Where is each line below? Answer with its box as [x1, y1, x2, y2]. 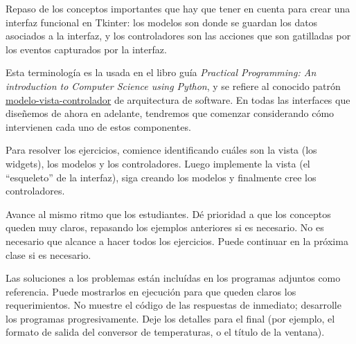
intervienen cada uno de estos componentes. [6, 119, 191, 134]
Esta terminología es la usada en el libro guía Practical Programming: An [6, 65, 317, 80]
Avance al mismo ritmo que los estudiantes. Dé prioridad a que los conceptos [6, 206, 331, 221]
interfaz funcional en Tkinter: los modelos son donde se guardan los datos [6, 15, 318, 29]
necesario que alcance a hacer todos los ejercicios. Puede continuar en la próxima [6, 233, 348, 248]
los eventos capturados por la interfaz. [6, 42, 167, 56]
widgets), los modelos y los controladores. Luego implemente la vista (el [6, 156, 310, 170]
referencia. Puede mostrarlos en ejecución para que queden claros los [6, 284, 296, 298]
